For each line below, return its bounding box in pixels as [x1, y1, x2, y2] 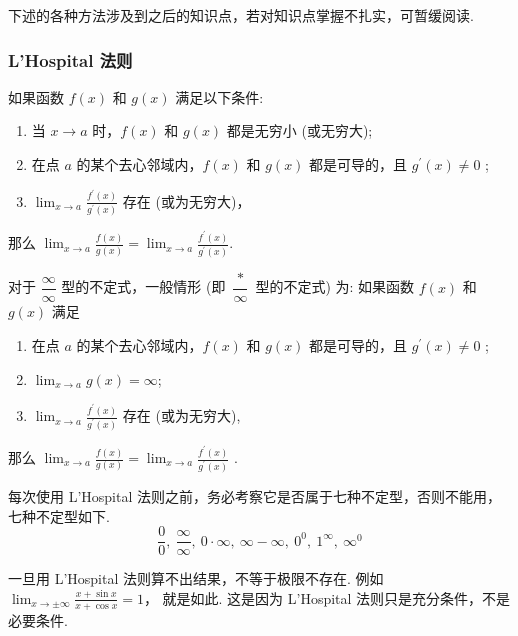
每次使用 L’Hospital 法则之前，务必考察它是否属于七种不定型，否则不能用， [8, 485, 501, 506]
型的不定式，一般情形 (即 [61, 276, 226, 297]
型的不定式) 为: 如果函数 [255, 276, 415, 297]
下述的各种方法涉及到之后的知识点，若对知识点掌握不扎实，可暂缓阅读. [8, 5, 474, 25]
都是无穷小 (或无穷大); [226, 120, 373, 141]
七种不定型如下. [8, 505, 110, 526]
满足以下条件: [175, 86, 264, 107]
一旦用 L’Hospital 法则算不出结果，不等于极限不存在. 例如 [8, 568, 384, 589]
